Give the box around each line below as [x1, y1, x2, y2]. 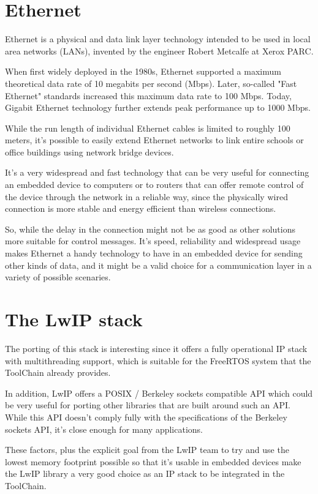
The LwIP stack [5, 307, 143, 331]
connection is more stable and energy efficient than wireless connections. [5, 202, 276, 215]
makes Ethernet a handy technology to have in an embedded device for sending [5, 247, 303, 260]
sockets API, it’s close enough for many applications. [5, 422, 203, 435]
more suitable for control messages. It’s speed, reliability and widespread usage [5, 234, 301, 247]
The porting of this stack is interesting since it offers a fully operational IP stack [5, 342, 308, 354]
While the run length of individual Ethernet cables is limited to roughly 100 [5, 121, 290, 134]
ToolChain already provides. [5, 366, 111, 379]
